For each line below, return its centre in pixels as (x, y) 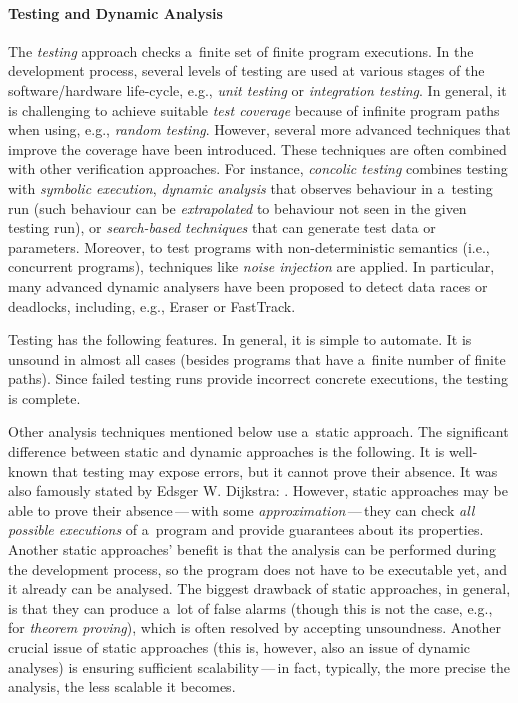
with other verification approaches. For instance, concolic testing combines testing (258, 168)
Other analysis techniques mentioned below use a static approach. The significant (258, 431)
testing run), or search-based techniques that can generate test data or (222, 227)
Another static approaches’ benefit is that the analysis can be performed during (252, 549)
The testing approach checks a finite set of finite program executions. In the (241, 50)
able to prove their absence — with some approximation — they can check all (241, 509)
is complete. (44, 397)
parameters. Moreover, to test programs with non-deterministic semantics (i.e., (249, 246)
